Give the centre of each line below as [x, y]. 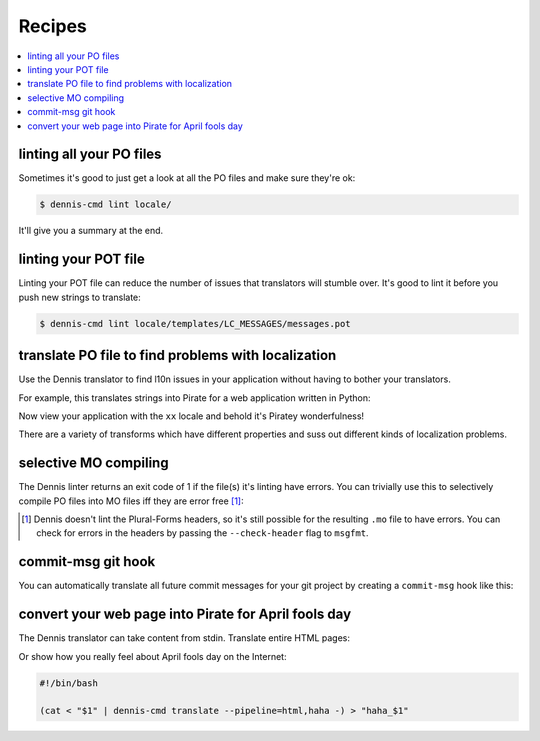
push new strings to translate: [80, 297]
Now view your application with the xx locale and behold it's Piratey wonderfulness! [191, 416]
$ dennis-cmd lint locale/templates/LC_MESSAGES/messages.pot [195, 323]
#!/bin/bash [69, 683]
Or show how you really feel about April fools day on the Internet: [152, 656]
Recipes [52, 26]
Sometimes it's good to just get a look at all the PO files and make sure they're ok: [187, 178]
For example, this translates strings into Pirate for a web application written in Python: [194, 397]
